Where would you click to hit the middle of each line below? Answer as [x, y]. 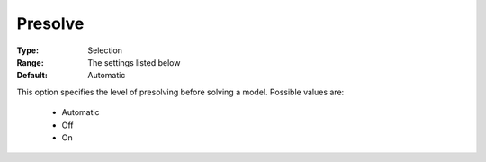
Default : [32, 76]
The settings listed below [134, 62]
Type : [28, 50]
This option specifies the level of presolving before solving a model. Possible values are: [180, 92]
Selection [105, 50]
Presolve [50, 23]
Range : [30, 62]
